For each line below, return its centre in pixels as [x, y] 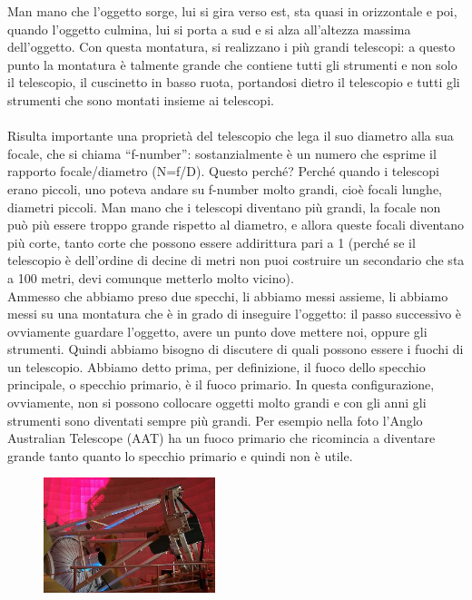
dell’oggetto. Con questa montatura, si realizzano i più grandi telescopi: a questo [231, 47]
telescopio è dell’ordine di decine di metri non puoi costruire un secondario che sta [236, 260]
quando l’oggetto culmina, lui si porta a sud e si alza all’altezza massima [209, 29]
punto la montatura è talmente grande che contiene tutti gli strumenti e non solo [232, 64]
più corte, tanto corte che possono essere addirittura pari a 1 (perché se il [211, 242]
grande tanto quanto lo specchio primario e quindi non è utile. [180, 455]
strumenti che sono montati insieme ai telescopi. [141, 99]
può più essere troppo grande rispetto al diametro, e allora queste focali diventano [236, 225]
